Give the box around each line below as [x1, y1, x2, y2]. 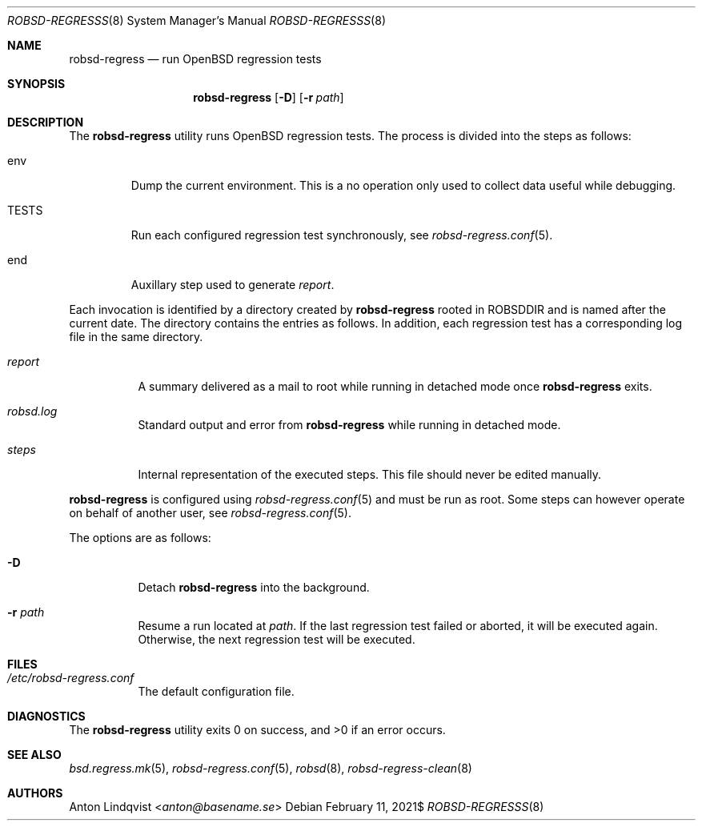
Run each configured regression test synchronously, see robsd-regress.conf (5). [130, 228, 553, 242]
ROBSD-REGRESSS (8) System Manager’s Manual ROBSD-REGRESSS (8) [7, 14, 386, 27]
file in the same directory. [69, 330, 203, 343]
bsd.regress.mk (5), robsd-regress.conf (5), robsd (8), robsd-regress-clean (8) [69, 761, 472, 775]
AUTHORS [7, 786, 63, 800]
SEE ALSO [7, 748, 62, 761]
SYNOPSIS [7, 77, 66, 90]
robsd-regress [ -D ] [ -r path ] [193, 90, 344, 104]
